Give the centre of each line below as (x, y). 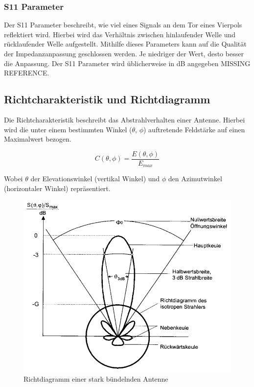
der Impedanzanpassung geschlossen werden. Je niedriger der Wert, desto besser (124, 53)
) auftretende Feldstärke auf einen (194, 129)
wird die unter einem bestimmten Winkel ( (68, 129)
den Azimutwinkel (195, 179)
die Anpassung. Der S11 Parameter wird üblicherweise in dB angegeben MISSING (127, 63)
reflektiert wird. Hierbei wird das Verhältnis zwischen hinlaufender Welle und (120, 34)
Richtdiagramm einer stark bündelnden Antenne (96, 378)
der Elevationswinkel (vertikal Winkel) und (95, 179)
